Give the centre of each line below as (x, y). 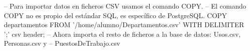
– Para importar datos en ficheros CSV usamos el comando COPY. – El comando (125, 6)
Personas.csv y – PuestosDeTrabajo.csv (62, 43)
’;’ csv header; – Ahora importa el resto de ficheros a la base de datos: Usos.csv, (122, 34)
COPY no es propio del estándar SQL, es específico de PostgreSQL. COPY (116, 15)
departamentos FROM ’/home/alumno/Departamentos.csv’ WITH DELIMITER (124, 25)
